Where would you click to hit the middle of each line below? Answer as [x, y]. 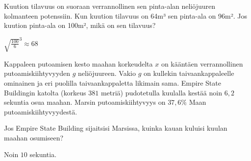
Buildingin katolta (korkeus [45, 92]
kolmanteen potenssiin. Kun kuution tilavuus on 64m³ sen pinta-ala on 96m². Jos [125, 15]
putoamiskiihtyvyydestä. [41, 111]
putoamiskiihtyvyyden [37, 73]
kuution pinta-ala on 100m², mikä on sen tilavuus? [80, 25]
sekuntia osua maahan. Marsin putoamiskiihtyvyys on [85, 102]
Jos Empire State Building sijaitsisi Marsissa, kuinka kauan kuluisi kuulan [116, 128]
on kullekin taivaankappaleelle [189, 73]
